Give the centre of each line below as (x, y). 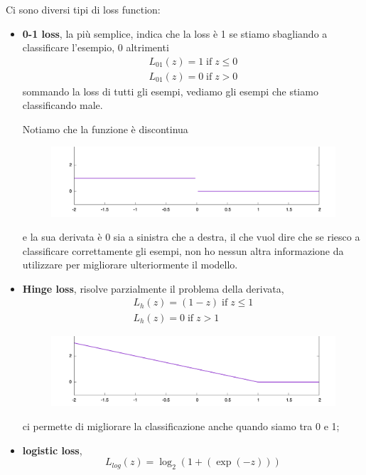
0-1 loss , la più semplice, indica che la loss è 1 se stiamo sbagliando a (175, 33)
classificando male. (63, 105)
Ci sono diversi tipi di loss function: (83, 9)
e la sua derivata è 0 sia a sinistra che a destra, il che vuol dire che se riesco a (191, 237)
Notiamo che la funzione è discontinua (105, 129)
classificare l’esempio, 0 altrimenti (96, 47)
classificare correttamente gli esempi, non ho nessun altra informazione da (183, 250)
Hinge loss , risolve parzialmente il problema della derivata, (153, 288)
